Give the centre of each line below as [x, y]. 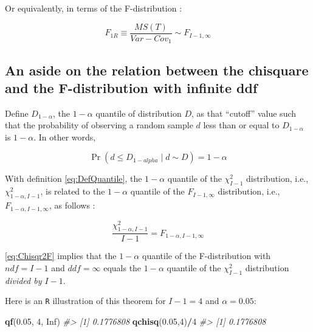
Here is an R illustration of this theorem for [85, 301]
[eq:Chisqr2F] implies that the [61, 256]
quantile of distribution [139, 113]
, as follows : [72, 205]
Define [17, 113]
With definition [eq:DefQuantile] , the [74, 178]
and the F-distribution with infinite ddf [131, 87]
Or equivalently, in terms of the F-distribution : [94, 8]
